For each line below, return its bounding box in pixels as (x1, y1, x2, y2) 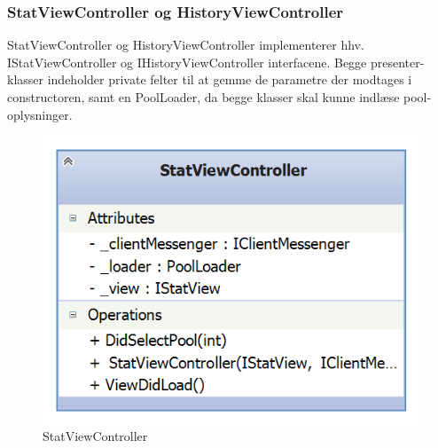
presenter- (370, 52, 425, 71)
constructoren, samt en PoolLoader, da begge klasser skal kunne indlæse (7, 88, 400, 106)
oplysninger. (7, 105, 73, 123)
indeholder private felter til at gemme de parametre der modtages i (47, 70, 412, 89)
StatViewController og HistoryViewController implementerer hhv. (7, 35, 364, 54)
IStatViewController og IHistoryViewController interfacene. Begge (7, 52, 367, 71)
